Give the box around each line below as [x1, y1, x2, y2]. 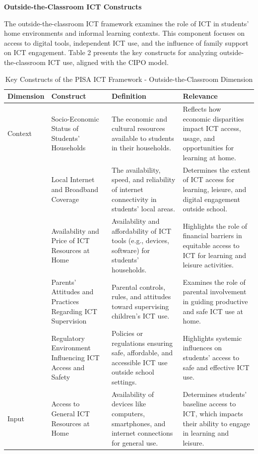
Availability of [111, 389, 154, 399]
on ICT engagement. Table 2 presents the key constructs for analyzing [4, 47, 218, 58]
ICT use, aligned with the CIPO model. [48, 57, 169, 67]
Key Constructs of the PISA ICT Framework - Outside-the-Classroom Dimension [5, 73, 253, 84]
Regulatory [51, 332, 85, 343]
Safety [51, 372, 70, 382]
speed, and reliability [111, 174, 176, 185]
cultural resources [111, 123, 165, 133]
